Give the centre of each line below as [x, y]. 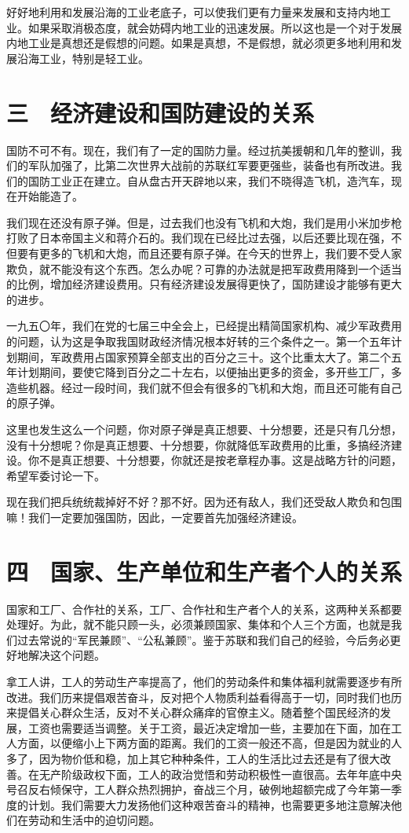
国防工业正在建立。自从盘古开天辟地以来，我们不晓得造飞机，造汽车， [209, 180]
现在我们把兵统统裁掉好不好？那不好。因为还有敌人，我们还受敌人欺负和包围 [204, 502]
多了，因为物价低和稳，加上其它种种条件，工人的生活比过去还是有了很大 [193, 759]
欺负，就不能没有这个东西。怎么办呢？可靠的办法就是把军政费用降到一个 [193, 268]
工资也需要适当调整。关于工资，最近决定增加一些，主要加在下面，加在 [209, 727]
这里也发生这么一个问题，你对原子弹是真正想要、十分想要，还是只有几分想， [204, 429]
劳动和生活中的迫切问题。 [94, 820]
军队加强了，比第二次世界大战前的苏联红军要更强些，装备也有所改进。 [209, 165]
